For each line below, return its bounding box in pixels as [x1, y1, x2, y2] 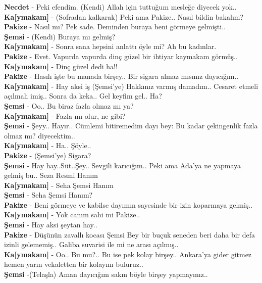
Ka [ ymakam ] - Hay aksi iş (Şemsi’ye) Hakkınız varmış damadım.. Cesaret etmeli [4, 80, 258, 91]
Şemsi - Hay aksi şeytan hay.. [4, 219, 97, 230]
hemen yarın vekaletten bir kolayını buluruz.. [4, 259, 143, 269]
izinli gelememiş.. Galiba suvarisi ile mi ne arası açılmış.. [4, 239, 179, 250]
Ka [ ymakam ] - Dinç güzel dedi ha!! [4, 61, 118, 71]
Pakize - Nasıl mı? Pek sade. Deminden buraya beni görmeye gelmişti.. [4, 21, 226, 32]
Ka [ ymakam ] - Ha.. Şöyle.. [4, 140, 91, 151]
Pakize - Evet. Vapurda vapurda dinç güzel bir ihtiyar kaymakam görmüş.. [4, 51, 238, 61]
